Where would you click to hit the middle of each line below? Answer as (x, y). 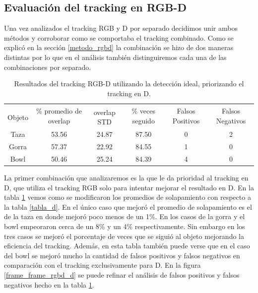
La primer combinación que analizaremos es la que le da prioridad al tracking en (126, 178)
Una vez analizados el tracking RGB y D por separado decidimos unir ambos (121, 28)
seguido (143, 120)
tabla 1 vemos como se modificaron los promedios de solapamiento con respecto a (128, 197)
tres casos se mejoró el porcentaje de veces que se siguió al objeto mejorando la (124, 236)
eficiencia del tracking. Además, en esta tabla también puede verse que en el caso (127, 246)
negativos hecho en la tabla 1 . (49, 284)
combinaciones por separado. (48, 67)
